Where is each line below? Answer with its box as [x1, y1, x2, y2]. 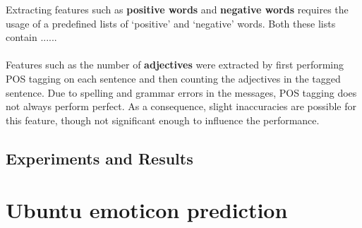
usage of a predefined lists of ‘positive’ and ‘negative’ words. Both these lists [6, 16, 336, 30]
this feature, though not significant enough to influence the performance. [6, 112, 320, 127]
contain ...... [6, 30, 57, 44]
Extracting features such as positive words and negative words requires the [6, 2, 349, 16]
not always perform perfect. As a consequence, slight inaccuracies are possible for [6, 99, 356, 114]
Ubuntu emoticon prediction [6, 196, 288, 224]
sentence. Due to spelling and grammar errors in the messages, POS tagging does [6, 85, 357, 100]
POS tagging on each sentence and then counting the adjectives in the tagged [6, 71, 341, 85]
